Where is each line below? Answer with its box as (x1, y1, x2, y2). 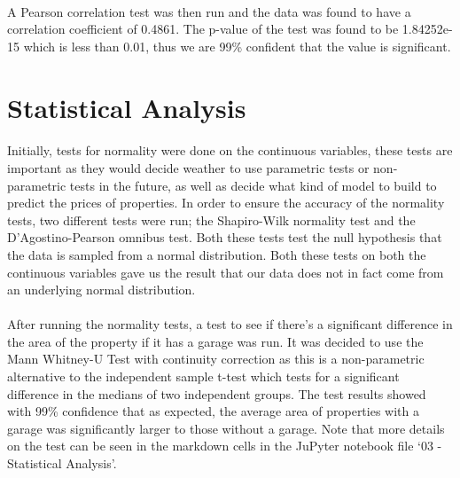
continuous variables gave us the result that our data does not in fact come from (7, 263, 444, 281)
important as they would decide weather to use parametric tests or (7, 158, 370, 176)
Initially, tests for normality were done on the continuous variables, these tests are (7, 141, 453, 160)
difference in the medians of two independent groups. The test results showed (7, 384, 426, 403)
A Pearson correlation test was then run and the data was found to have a (7, 2, 411, 20)
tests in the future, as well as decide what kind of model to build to (69, 176, 437, 194)
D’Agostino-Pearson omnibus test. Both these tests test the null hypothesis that (7, 228, 442, 247)
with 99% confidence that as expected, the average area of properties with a (7, 402, 419, 420)
